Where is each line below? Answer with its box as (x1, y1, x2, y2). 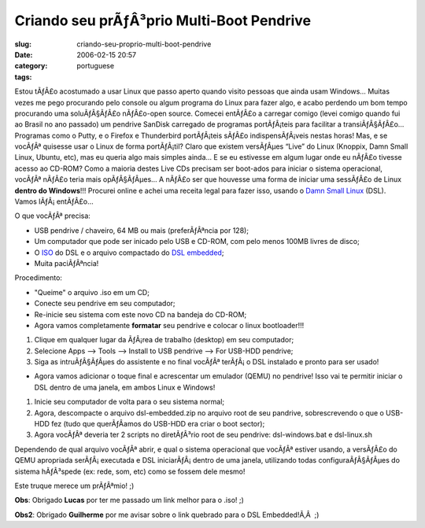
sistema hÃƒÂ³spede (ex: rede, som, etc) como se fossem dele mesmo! (14, 467, 246, 476)
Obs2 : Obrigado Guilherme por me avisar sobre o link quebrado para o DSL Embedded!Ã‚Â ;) (14, 510, 320, 519)
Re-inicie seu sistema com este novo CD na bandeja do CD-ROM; (34, 309, 247, 319)
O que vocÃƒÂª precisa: (14, 211, 91, 220)
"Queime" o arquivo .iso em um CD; (34, 287, 150, 297)
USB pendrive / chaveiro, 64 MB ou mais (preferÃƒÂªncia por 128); (34, 225, 249, 235)
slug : (14, 39, 31, 49)
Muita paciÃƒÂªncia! (34, 258, 99, 268)
